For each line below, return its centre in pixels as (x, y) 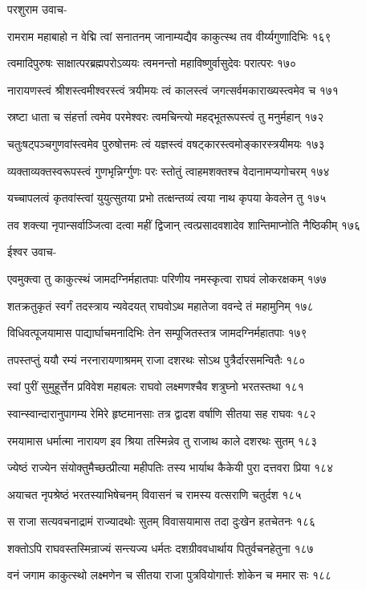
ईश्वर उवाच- (32, 252)
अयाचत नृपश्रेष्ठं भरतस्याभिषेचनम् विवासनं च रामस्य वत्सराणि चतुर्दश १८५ (155, 494)
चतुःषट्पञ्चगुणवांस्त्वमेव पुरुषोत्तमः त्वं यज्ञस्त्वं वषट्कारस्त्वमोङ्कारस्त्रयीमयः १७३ (166, 143)
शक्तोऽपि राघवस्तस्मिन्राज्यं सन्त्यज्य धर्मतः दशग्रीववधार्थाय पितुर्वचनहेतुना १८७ (161, 548)
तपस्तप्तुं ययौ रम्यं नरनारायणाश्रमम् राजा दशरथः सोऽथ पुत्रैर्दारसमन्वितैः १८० (157, 359)
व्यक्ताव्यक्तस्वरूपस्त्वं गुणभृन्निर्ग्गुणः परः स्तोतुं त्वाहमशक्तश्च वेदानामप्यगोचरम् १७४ (169, 171)
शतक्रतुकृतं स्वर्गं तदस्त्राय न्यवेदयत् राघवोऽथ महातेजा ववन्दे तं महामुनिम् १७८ (161, 305)
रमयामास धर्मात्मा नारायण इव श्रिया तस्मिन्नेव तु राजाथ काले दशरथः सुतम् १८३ (162, 440)
